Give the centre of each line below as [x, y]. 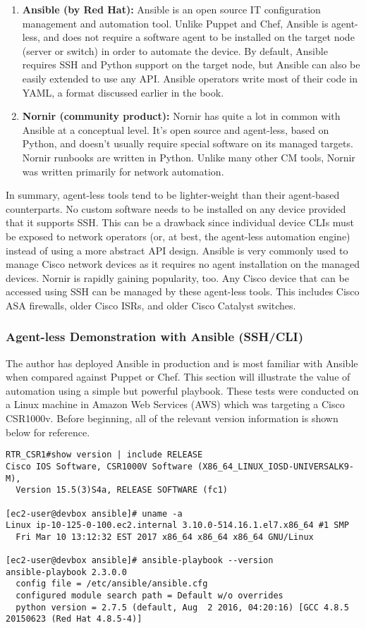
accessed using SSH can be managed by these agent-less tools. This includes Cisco [183, 291]
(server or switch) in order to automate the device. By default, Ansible [175, 50]
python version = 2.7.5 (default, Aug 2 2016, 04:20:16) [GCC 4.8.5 [182, 607]
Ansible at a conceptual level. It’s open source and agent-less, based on [176, 129]
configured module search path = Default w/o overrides [150, 596]
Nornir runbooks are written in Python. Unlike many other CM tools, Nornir [189, 157]
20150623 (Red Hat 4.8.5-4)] [74, 619]
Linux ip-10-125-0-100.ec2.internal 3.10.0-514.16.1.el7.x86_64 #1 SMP [177, 525]
